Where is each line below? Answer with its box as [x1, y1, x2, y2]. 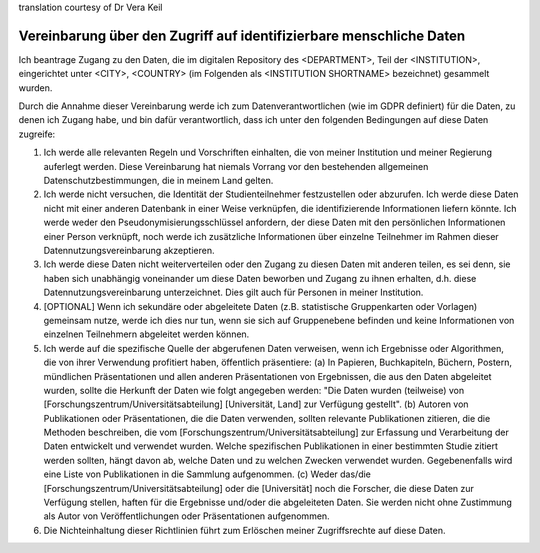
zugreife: [18, 128, 56, 140]
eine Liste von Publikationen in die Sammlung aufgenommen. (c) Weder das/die [43, 468, 372, 480]
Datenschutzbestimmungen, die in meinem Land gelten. [43, 175, 274, 187]
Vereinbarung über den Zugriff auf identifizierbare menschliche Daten [18, 27, 466, 44]
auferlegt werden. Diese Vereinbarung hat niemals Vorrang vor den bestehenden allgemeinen [43, 160, 429, 172]
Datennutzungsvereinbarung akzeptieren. [43, 244, 215, 256]
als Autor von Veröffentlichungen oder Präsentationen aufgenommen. [43, 510, 330, 522]
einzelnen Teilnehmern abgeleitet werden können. [43, 328, 250, 340]
